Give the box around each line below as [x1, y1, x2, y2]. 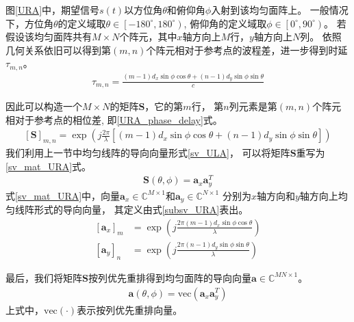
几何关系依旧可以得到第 [5, 42, 111, 57]
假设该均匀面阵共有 [5, 29, 92, 44]
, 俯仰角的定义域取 [184, 16, 267, 30]
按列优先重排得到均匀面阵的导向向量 [88, 270, 251, 284]
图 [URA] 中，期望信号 [5, 3, 100, 16]
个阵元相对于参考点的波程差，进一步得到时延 [146, 42, 348, 57]
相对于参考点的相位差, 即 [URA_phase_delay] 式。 [5, 112, 223, 126]
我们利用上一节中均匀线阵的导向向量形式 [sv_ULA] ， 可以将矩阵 [5, 146, 290, 160]
